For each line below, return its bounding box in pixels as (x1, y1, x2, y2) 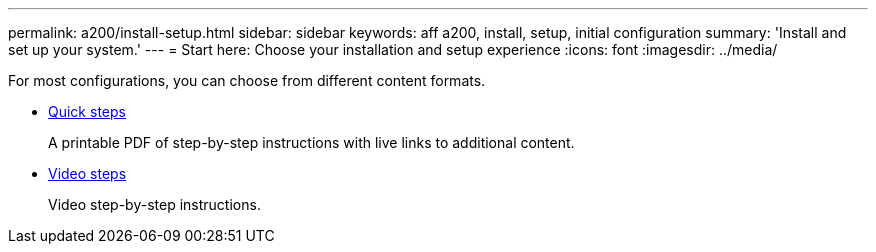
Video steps (48, 165, 127, 182)
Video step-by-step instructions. (48, 196, 261, 213)
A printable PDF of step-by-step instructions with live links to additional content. (48, 134, 575, 151)
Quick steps (48, 103, 126, 120)
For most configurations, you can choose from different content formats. (8, 72, 486, 89)
